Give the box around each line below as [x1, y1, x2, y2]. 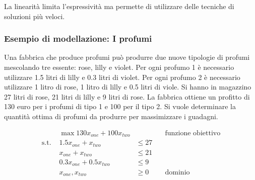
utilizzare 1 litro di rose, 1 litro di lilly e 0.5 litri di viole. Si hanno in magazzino [4, 81, 251, 92]
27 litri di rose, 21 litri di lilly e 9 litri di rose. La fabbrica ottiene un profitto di [4, 91, 250, 102]
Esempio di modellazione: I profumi [4, 32, 152, 45]
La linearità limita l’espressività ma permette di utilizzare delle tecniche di [4, 1, 234, 11]
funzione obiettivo [165, 129, 221, 137]
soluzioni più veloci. [4, 11, 65, 21]
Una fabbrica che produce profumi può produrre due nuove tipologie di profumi [4, 52, 250, 62]
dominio [165, 168, 190, 176]
